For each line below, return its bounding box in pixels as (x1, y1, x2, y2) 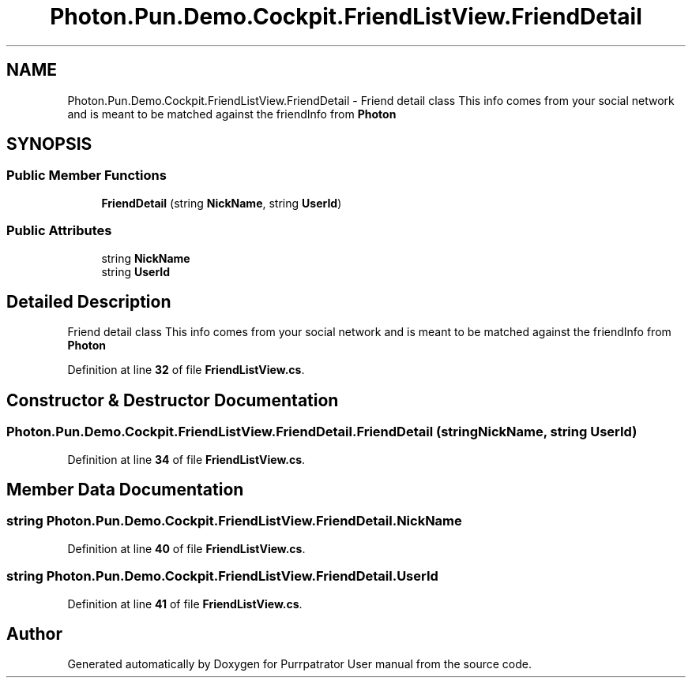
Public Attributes (6, 222, 112, 239)
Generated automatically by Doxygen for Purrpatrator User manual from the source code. (67, 657, 532, 671)
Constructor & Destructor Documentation (6, 390, 339, 410)
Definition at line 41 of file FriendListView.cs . (67, 596, 303, 611)
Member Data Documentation (6, 480, 244, 500)
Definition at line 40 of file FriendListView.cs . (67, 541, 306, 555)
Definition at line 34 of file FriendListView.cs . (67, 452, 306, 466)
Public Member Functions (6, 167, 167, 184)
